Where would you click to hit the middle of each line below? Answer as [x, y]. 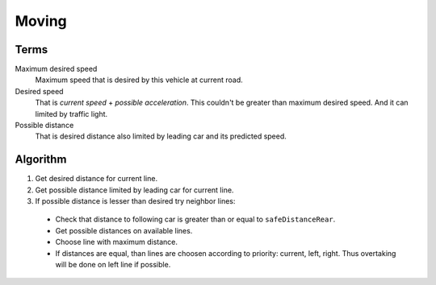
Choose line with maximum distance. [116, 242]
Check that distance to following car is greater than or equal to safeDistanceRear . [195, 219]
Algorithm [41, 160]
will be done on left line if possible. [113, 265]
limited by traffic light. [71, 114]
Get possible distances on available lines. [124, 230]
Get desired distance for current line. [96, 179]
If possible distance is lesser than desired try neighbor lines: [135, 201]
